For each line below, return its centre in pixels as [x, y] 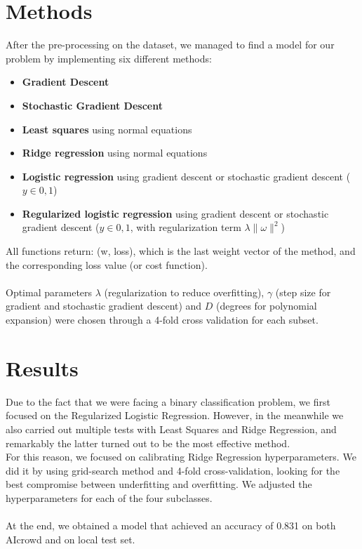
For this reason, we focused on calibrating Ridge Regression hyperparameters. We [181, 457]
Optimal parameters [49, 292]
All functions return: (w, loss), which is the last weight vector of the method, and [181, 251]
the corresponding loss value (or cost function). [107, 264]
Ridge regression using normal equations [115, 153]
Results [42, 368]
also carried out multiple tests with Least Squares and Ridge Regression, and [171, 429]
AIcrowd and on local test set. [71, 539]
